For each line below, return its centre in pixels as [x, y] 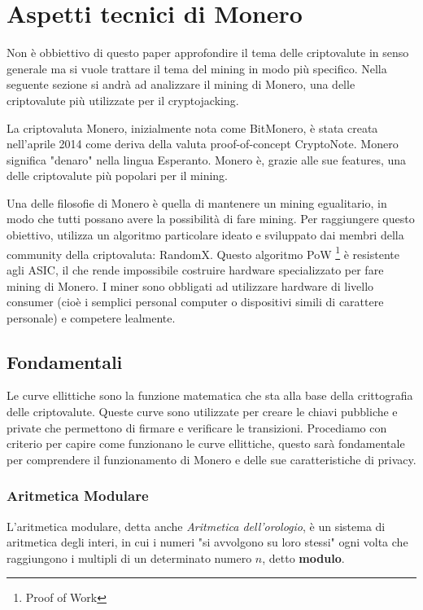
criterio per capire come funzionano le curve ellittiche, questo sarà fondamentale [206, 443]
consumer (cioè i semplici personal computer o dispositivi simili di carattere [195, 302]
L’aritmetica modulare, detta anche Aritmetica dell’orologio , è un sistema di [196, 526]
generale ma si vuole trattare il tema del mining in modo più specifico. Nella [197, 68]
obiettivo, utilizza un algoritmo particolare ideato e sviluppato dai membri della [205, 235]
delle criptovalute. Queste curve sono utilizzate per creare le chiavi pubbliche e [202, 412]
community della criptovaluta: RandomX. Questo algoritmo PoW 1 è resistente [203, 252]
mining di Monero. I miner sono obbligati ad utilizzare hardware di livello [190, 285]
